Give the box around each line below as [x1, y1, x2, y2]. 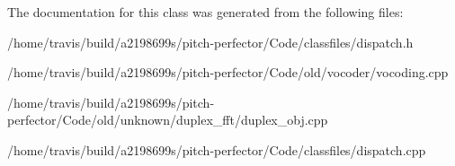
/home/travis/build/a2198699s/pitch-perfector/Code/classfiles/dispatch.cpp [7, 140, 426, 159]
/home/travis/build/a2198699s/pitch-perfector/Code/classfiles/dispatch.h [7, 32, 414, 51]
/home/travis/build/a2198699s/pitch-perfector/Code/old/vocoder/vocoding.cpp [7, 63, 449, 82]
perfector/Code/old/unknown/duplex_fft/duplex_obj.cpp [7, 110, 328, 129]
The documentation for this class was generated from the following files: [7, 3, 404, 21]
